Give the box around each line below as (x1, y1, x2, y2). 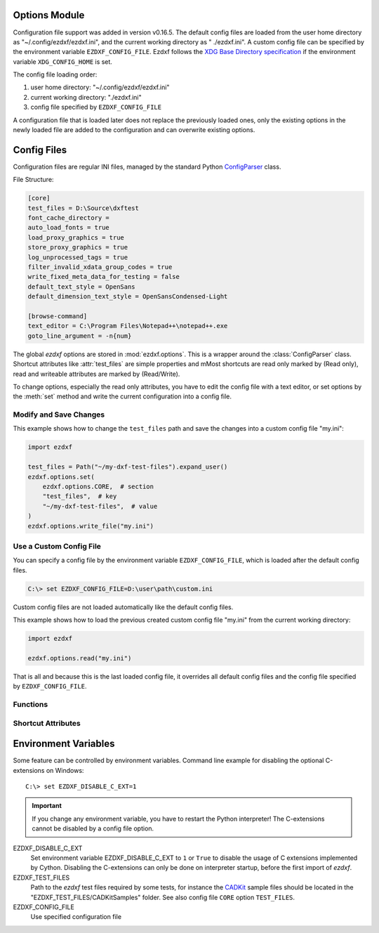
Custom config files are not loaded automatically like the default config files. (13, 603, 234, 611)
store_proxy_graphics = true (27, 243, 128, 252)
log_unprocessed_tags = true (27, 253, 128, 261)
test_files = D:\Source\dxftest (27, 204, 140, 212)
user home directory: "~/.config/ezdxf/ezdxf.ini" (30, 83, 170, 91)
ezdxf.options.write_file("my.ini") (27, 522, 154, 530)
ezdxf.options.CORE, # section (42, 483, 154, 491)
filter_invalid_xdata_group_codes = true (27, 263, 173, 271)
